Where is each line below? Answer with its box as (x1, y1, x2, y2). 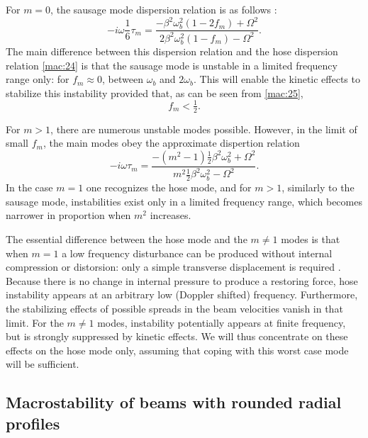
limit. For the (6, 315, 64, 330)
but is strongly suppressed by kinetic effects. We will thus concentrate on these (6, 329, 348, 344)
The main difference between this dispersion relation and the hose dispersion (6, 44, 338, 59)
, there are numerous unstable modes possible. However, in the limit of (50, 121, 357, 136)
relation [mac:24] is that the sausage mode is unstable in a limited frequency (6, 57, 338, 72)
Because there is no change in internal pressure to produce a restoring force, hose (6, 273, 358, 288)
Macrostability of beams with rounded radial (6, 391, 342, 413)
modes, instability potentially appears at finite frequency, (97, 315, 346, 330)
